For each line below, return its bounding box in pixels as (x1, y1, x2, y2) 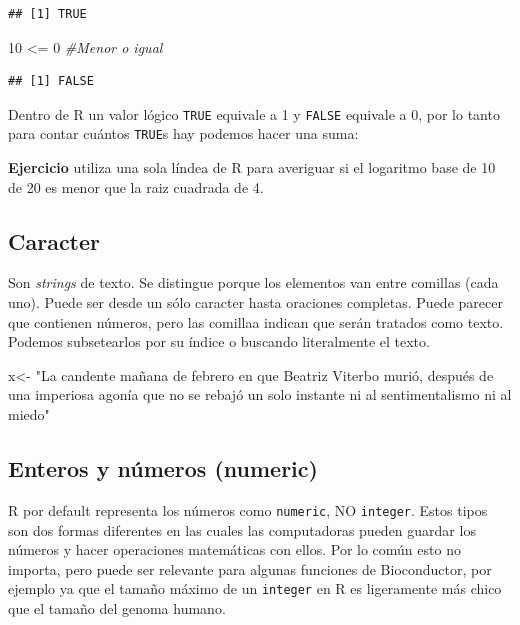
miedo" (8, 404, 50, 425)
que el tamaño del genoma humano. (8, 597, 226, 618)
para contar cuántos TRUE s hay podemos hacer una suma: (8, 123, 359, 144)
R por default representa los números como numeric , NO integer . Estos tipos (8, 499, 488, 520)
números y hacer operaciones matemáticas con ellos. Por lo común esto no (8, 539, 461, 560)
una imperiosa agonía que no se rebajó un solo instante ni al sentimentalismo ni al (8, 384, 512, 405)
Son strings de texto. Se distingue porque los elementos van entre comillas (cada (8, 272, 499, 293)
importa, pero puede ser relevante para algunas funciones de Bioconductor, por (8, 558, 492, 579)
